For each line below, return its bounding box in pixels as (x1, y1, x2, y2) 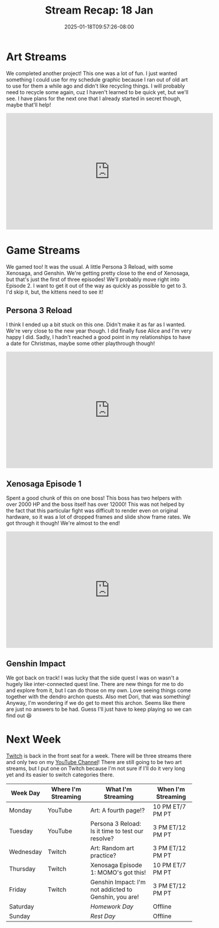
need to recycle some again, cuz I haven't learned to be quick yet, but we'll (6, 88, 189, 95)
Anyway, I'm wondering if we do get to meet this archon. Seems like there (6, 700, 185, 707)
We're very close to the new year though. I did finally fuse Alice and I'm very (6, 327, 192, 334)
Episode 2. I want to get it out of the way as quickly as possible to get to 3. (6, 282, 187, 289)
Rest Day (90, 912, 116, 920)
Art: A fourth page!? (90, 806, 145, 814)
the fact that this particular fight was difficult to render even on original (6, 507, 178, 514)
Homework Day (90, 903, 134, 910)
